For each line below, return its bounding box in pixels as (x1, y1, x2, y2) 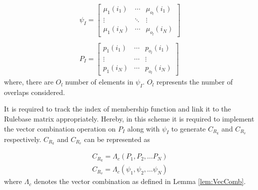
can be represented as (84, 133, 150, 144)
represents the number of (156, 76, 233, 87)
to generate (171, 123, 206, 133)
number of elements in (65, 76, 133, 87)
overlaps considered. (4, 86, 65, 97)
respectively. (4, 133, 41, 144)
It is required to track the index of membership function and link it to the (4, 103, 231, 114)
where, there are (4, 76, 53, 87)
